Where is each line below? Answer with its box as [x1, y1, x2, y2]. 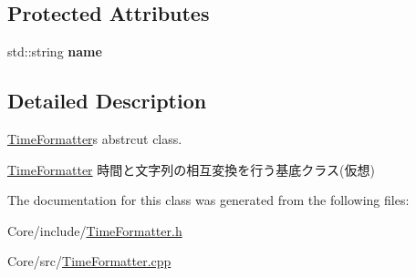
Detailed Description [7, 87, 207, 115]
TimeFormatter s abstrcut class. [7, 129, 182, 148]
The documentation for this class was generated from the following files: [7, 190, 410, 210]
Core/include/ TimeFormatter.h [7, 221, 182, 240]
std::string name [7, 42, 102, 61]
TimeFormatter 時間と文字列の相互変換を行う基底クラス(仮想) [7, 159, 375, 179]
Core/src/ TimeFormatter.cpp [7, 251, 172, 271]
